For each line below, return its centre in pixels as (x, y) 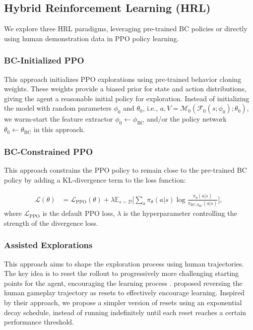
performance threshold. (39, 322)
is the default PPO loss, (79, 213)
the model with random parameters (58, 108)
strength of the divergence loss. (51, 223)
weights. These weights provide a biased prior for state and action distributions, (125, 89)
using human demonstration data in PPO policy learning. (92, 38)
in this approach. (60, 129)
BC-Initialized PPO (44, 60)
